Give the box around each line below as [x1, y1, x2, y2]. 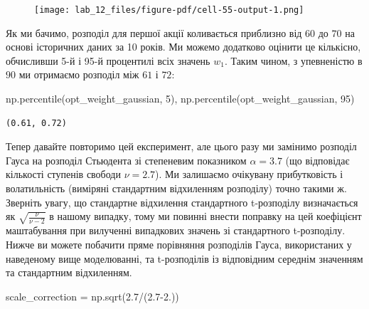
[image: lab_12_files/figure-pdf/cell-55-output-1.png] [34, 5, 304, 15]
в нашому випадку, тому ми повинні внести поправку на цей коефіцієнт [49, 209, 362, 224]
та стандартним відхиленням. [6, 265, 132, 280]
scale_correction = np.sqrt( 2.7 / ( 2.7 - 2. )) [6, 288, 179, 303]
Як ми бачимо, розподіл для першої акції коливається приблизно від [6, 25, 302, 40]
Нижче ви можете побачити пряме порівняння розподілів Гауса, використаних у [6, 237, 352, 252]
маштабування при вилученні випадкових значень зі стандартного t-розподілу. [6, 223, 346, 238]
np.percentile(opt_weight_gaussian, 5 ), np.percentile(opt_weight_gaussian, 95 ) [6, 91, 355, 106]
